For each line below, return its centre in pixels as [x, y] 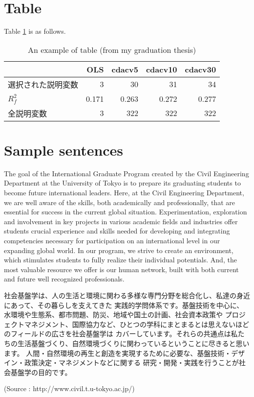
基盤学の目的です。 [41, 372]
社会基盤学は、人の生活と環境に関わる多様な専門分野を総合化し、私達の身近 [127, 295]
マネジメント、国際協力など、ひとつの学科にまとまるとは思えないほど [137, 324]
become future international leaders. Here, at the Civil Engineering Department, [124, 193]
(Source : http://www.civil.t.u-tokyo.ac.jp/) [69, 388]
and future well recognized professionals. [64, 279]
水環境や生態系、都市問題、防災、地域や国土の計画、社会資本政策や [113, 315]
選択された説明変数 [43, 84]
